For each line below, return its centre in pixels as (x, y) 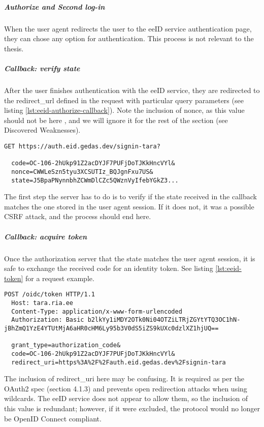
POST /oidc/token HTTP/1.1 (49, 295)
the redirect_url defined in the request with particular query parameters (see (124, 100)
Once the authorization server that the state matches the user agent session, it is (130, 258)
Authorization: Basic (48, 320)
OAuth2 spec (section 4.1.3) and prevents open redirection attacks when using (126, 388)
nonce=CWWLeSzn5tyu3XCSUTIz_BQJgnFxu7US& (82, 172)
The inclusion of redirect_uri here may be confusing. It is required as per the (124, 378)
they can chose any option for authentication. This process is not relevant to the (129, 38)
